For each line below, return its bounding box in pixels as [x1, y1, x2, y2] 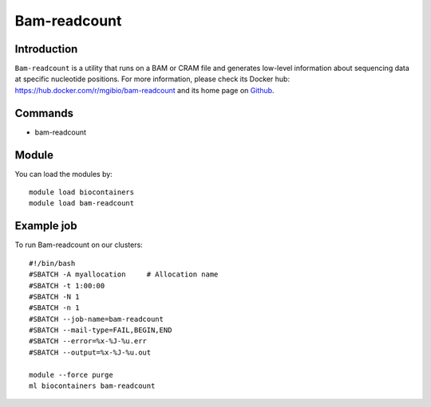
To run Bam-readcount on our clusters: [14, 240, 143, 250]
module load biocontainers [29, 188, 135, 197]
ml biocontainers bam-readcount [29, 382, 156, 390]
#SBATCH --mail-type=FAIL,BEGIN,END [29, 326, 172, 335]
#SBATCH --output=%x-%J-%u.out [29, 347, 152, 357]
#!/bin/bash [29, 259, 76, 268]
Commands [14, 106, 74, 119]
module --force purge [29, 370, 113, 379]
